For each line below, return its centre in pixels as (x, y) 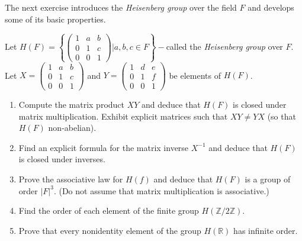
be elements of (195, 75)
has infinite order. (266, 230)
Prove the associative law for (71, 179)
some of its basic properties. (55, 19)
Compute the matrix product (72, 104)
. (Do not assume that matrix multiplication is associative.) (161, 190)
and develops (271, 7)
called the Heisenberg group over (224, 46)
